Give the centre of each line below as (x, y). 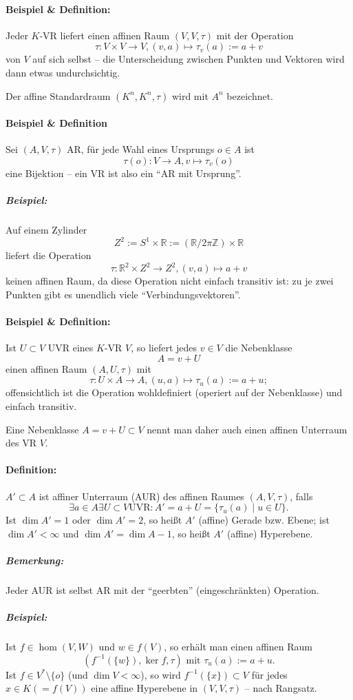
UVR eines (71, 348)
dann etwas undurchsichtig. (63, 72)
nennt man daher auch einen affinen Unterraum (247, 429)
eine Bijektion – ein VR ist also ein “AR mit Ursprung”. (124, 173)
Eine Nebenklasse (42, 429)
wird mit (190, 95)
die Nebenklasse (259, 348)
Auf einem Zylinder (46, 230)
